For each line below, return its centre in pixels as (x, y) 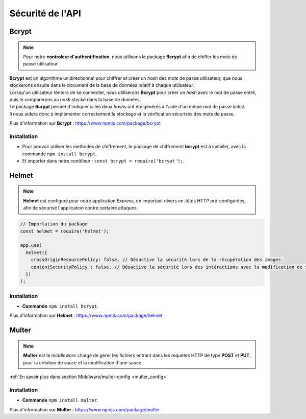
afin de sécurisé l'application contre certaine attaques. (81, 208)
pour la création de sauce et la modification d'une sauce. (83, 362)
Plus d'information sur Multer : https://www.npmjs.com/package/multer (85, 409)
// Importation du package (54, 224)
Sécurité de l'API (45, 13)
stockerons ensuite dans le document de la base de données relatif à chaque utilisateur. (102, 85)
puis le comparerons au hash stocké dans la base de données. (75, 99)
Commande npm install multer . (60, 400)
